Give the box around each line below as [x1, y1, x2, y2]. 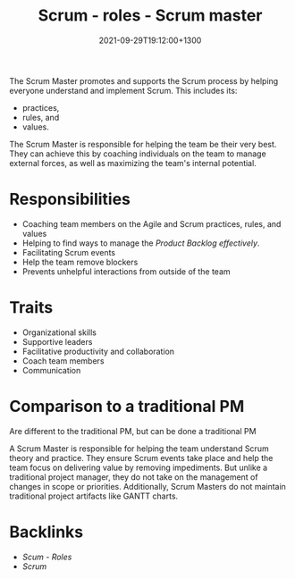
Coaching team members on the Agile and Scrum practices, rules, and [21, 218, 282, 229]
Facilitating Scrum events [21, 247, 116, 257]
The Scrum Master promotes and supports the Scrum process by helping [9, 75, 279, 86]
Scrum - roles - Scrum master [38, 5, 263, 26]
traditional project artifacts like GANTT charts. [9, 491, 179, 501]
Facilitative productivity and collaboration [21, 346, 175, 357]
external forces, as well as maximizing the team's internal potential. [9, 157, 257, 168]
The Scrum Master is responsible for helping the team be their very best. [9, 138, 277, 149]
